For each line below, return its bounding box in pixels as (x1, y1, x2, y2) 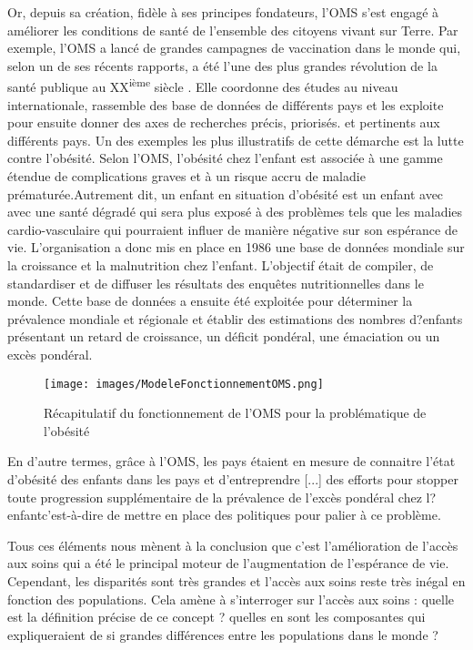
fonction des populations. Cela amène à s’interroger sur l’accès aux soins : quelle (7, 589, 455, 608)
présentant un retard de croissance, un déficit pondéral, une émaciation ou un (7, 327, 440, 346)
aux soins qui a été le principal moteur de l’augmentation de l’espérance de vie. (7, 554, 449, 573)
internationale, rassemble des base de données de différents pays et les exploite (7, 95, 444, 114)
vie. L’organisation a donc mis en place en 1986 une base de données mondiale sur (7, 238, 465, 257)
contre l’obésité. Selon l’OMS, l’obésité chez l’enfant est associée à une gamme (7, 148, 443, 168)
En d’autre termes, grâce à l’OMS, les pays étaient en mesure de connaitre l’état (7, 452, 456, 471)
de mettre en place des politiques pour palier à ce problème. (106, 505, 441, 524)
